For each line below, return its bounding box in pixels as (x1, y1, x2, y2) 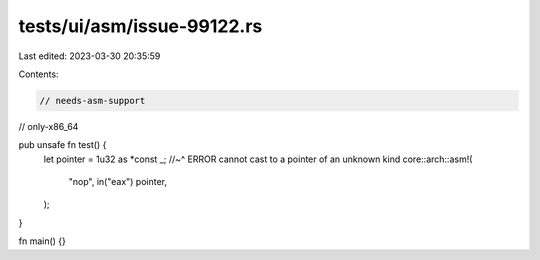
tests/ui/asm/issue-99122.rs (18, 15, 263, 37)
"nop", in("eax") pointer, (68, 176, 168, 188)
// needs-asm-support (39, 95, 146, 106)
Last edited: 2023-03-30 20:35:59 (18, 50, 161, 62)
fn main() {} (18, 235, 67, 247)
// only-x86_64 (18, 120, 79, 132)
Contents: (18, 68, 59, 80)
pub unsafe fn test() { (18, 139, 107, 151)
